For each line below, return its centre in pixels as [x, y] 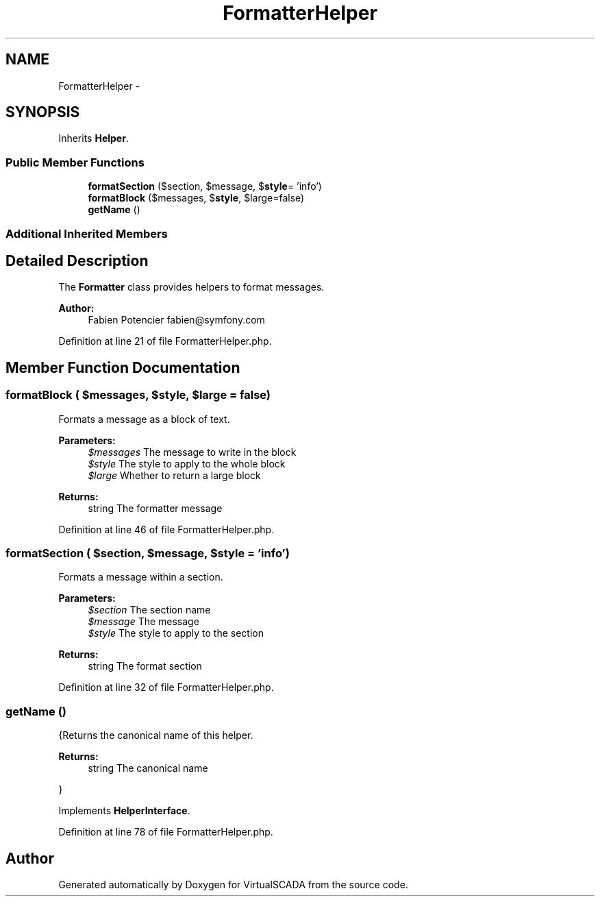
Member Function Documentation [123, 367]
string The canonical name [148, 768]
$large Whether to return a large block [174, 475]
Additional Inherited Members [87, 233]
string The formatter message [155, 508]
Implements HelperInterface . [124, 811]
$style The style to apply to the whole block [187, 463]
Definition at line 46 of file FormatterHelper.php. [166, 529]
